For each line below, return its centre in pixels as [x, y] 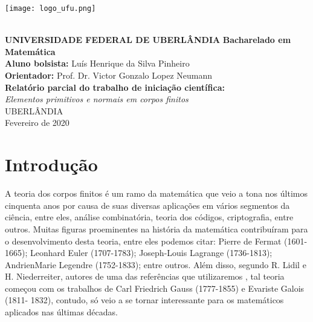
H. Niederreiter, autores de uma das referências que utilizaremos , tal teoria [145, 276]
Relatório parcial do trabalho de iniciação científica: [115, 87]
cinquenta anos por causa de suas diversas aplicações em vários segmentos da [147, 205]
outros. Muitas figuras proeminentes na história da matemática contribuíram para [156, 228]
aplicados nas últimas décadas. [61, 312]
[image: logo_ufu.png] [50, 8]
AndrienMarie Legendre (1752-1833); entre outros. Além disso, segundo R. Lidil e [156, 264]
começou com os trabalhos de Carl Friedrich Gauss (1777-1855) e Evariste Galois [155, 288]
